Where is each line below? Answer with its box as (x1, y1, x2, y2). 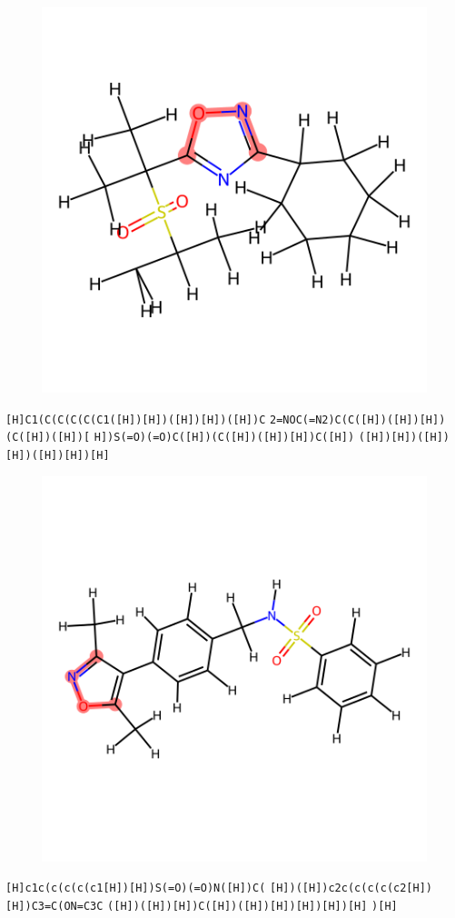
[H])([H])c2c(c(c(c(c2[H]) (270, 882, 433, 895)
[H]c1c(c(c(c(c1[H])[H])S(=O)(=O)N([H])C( (5, 882, 266, 895)
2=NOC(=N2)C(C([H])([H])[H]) (270, 413, 446, 426)
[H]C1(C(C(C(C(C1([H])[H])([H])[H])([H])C (5, 413, 266, 426)
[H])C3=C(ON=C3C (5, 899, 104, 913)
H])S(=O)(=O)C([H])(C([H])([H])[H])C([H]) (94, 431, 355, 444)
